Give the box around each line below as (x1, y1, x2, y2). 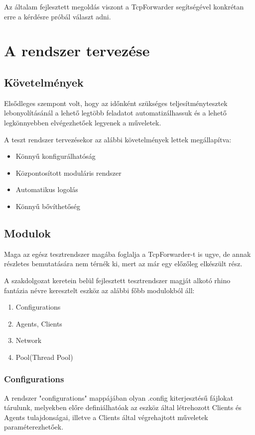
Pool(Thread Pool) (15, 351, 73, 362)
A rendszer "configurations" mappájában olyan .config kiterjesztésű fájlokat (4, 392, 234, 403)
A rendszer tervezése (4, 40, 150, 61)
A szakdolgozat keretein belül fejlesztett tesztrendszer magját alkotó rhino (4, 275, 231, 285)
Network (15, 335, 42, 345)
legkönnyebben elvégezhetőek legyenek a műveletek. (4, 117, 161, 127)
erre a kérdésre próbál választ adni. (4, 11, 111, 21)
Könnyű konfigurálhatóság (15, 151, 96, 161)
